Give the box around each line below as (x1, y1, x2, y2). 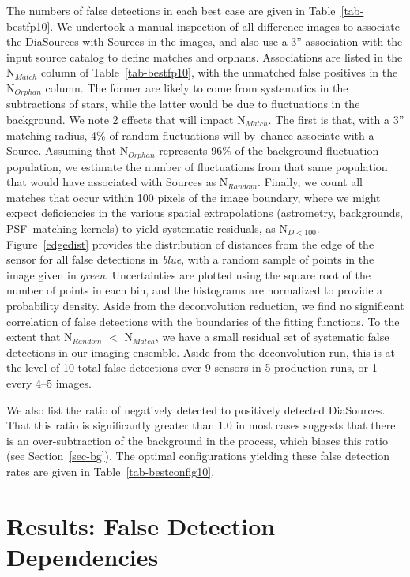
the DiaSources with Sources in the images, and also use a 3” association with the (6, 33, 403, 50)
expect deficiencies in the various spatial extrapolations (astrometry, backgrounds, (6, 204, 403, 221)
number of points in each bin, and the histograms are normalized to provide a (6, 282, 383, 298)
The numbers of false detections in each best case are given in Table (6, 2, 336, 18)
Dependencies (6, 540, 159, 572)
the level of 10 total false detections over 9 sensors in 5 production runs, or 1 (6, 359, 378, 376)
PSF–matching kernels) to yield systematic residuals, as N (6, 220, 288, 237)
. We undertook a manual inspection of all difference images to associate (50, 17, 400, 34)
